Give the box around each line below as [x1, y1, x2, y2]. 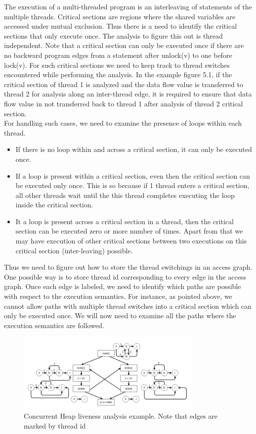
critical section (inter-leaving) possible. [15, 245, 133, 255]
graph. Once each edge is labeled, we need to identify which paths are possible [4, 281, 241, 291]
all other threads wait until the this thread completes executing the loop [15, 190, 235, 200]
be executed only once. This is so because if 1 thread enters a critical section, [15, 180, 250, 191]
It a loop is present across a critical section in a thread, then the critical [15, 216, 234, 226]
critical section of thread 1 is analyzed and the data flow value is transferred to [4, 79, 243, 89]
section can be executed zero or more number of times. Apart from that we [15, 226, 243, 236]
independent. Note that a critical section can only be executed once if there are [4, 40, 244, 50]
